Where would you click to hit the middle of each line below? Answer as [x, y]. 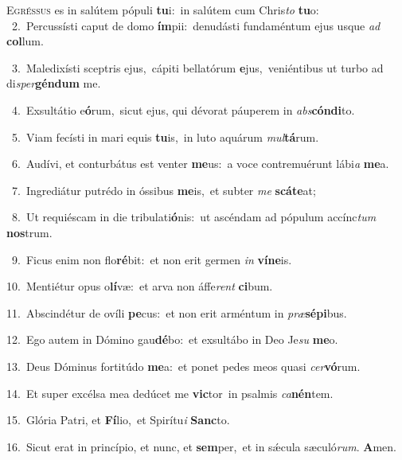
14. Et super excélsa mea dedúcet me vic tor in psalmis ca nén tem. [170, 393]
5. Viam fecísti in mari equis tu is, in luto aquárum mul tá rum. [165, 136]
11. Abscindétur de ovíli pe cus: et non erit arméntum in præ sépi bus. [177, 312]
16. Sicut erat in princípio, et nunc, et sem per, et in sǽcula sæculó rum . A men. [201, 446]
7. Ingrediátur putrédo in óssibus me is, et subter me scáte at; [164, 190]
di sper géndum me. [54, 83]
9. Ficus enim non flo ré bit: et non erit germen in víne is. [152, 259]
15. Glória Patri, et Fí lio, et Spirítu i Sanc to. [118, 420]
